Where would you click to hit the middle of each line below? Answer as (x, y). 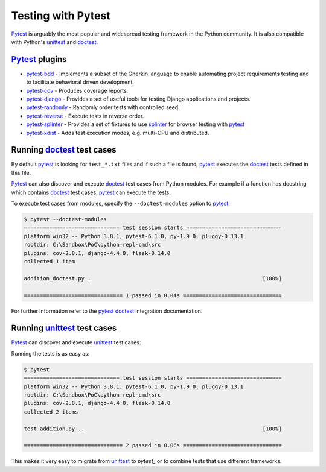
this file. (21, 172)
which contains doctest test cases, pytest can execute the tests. (91, 192)
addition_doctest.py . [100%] (153, 278)
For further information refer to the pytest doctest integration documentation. (107, 311)
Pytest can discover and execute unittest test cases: (76, 342)
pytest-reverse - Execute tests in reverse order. (85, 116)
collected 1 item (50, 261)
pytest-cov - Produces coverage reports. (77, 90)
